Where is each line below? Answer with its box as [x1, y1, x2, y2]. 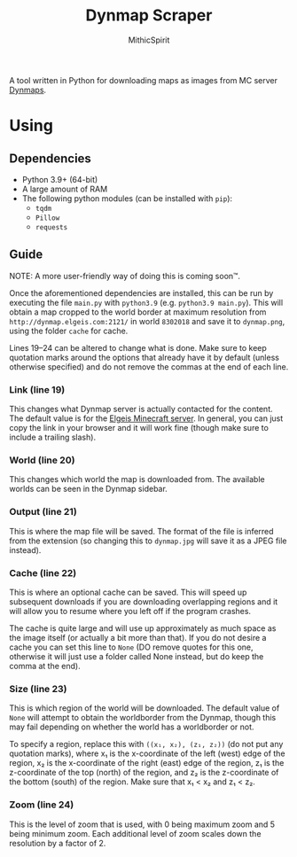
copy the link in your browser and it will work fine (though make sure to [9, 423, 269, 433]
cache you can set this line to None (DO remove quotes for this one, [9, 642, 254, 652]
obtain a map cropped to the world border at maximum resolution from [9, 307, 267, 317]
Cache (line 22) [9, 566, 77, 579]
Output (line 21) [9, 506, 77, 518]
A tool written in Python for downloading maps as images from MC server [9, 74, 277, 85]
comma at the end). [9, 660, 82, 671]
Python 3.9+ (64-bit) [21, 174, 98, 184]
